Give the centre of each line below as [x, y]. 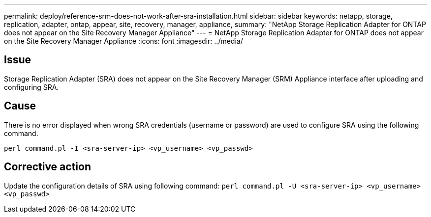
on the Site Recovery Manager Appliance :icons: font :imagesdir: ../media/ [123, 41]
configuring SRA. [31, 87]
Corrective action [47, 167]
